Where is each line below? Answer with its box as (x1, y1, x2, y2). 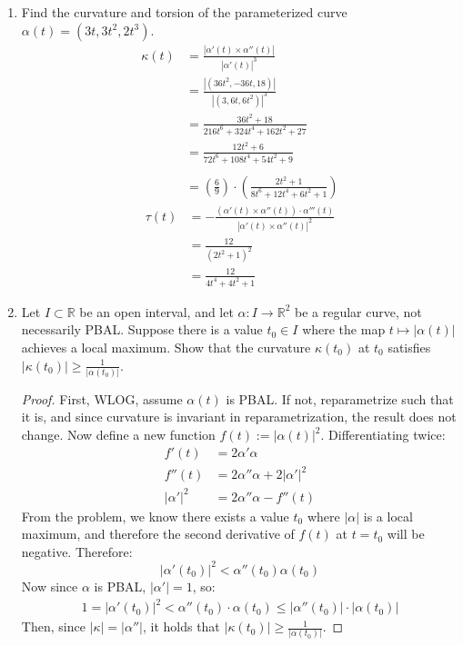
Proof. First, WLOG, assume (21, 389, 183, 408)
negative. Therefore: (21, 542, 133, 561)
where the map (302, 320, 386, 339)
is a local (363, 506, 413, 525)
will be (387, 524, 425, 543)
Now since (21, 576, 78, 595)
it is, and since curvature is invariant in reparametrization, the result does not (21, 407, 457, 426)
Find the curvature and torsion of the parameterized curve (21, 3, 347, 21)
